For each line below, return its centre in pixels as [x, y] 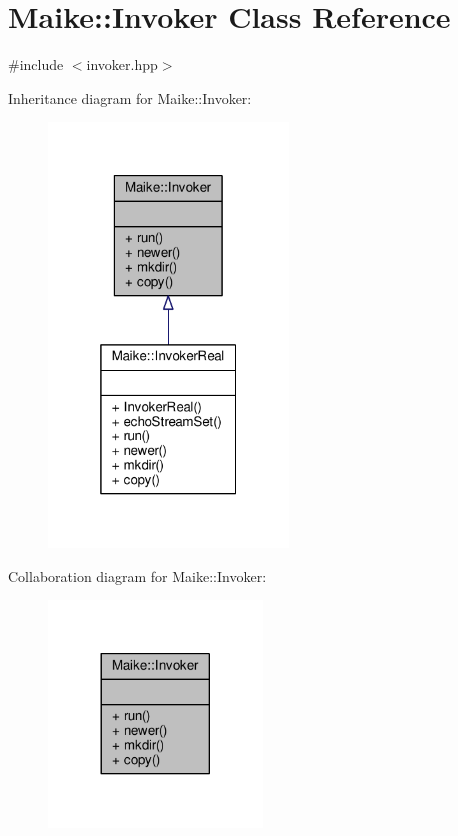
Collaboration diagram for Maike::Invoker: [137, 575]
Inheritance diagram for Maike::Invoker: [130, 97]
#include [36, 64]
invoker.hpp [122, 64]
